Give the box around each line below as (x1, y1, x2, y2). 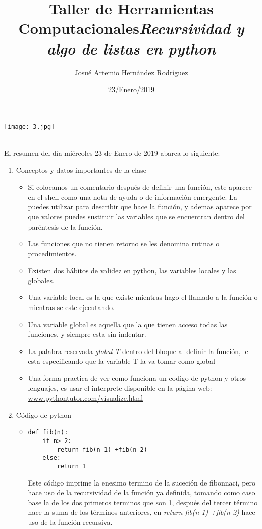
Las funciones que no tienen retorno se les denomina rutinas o (28, 238, 220, 249)
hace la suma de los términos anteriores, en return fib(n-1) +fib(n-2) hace (28, 507, 255, 517)
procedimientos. (28, 248, 77, 258)
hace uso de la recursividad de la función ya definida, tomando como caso (28, 487, 255, 498)
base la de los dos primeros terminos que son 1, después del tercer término (28, 497, 258, 507)
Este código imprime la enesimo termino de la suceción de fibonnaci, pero (28, 477, 256, 488)
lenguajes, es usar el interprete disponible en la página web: (28, 382, 212, 393)
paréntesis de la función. (28, 221, 103, 232)
